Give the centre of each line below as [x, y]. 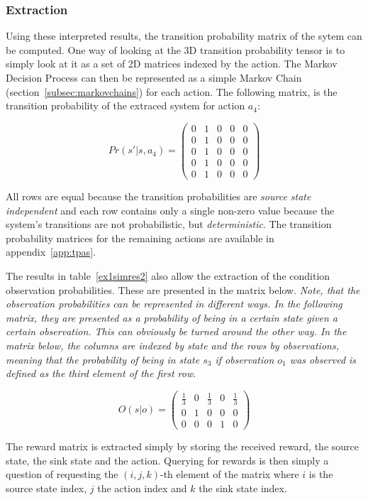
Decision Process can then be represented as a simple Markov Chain [154, 77]
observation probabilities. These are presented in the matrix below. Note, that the [183, 289]
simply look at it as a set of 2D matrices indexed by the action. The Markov [172, 64]
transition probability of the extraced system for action [126, 105]
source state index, [46, 488]
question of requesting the [62, 474]
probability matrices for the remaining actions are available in [140, 238]
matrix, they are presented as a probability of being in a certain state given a [172, 317]
